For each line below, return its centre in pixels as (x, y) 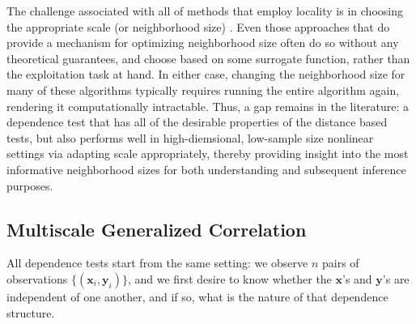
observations (37, 278)
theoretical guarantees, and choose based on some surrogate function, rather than (208, 58)
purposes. (30, 185)
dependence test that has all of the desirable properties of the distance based (197, 122)
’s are (396, 278)
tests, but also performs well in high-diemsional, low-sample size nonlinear (190, 137)
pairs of (341, 263)
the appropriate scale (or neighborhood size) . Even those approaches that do (198, 26)
